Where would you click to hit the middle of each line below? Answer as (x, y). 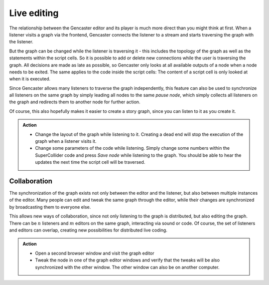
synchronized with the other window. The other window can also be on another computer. (127, 267)
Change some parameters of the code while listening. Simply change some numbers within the (133, 148)
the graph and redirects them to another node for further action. (75, 102)
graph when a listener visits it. (66, 141)
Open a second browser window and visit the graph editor (95, 253)
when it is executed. (30, 79)
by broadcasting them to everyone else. (50, 207)
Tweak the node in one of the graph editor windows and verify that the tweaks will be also (128, 260)
